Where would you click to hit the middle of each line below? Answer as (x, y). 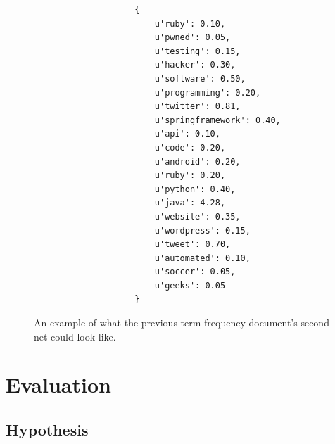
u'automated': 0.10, (202, 258)
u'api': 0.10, (187, 134)
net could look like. (75, 336)
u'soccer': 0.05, (195, 272)
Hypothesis (47, 430)
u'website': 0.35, (197, 216)
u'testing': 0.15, (197, 51)
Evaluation (58, 385)
